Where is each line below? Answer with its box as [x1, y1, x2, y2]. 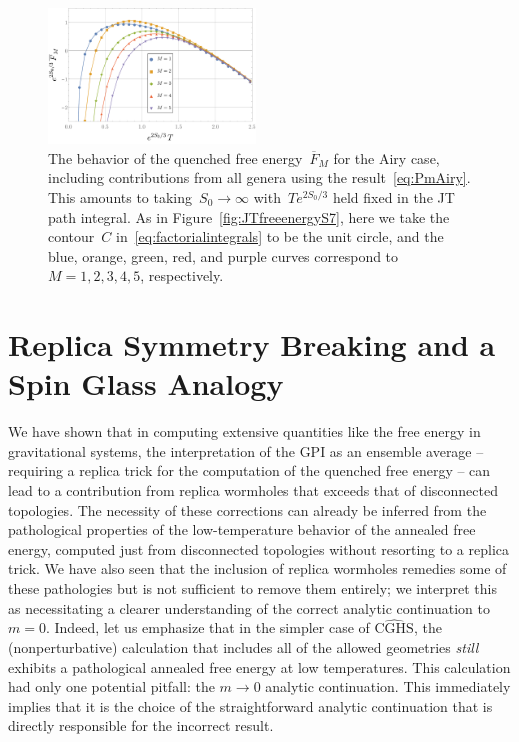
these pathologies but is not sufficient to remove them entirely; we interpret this [8, 577, 497, 598]
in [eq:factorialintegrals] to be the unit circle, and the [116, 226, 444, 247]
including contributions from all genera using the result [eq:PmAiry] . [48, 167, 471, 188]
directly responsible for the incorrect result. [8, 715, 274, 736]
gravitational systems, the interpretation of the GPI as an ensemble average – [8, 440, 484, 461]
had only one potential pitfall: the [8, 676, 215, 697]
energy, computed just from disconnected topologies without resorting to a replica [8, 538, 510, 559]
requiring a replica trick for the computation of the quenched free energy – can [8, 460, 491, 481]
